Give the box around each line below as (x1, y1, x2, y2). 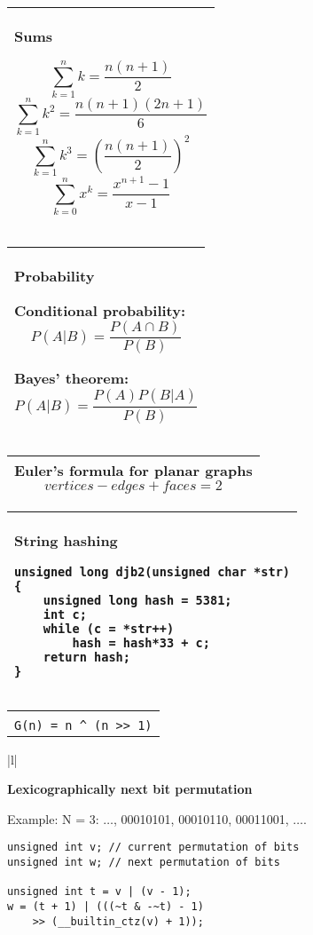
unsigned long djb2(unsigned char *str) (14, 564, 290, 579)
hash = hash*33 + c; (72, 635, 210, 650)
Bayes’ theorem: (14, 368, 129, 389)
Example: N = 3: (7, 809, 99, 828)
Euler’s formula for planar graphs (14, 459, 253, 480)
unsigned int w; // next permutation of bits (7, 856, 280, 869)
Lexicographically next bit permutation (7, 780, 253, 798)
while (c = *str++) (43, 621, 175, 636)
